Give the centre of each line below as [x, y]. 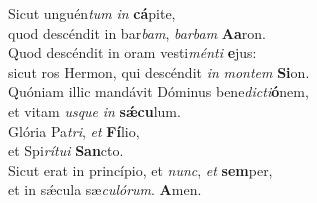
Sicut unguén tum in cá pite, [92, 13]
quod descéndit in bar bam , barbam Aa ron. [137, 32]
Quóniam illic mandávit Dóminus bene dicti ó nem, [158, 91]
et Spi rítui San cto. [66, 150]
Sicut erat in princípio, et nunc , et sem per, [140, 169]
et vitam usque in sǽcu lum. [94, 110]
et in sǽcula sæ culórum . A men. [105, 189]
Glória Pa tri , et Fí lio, [74, 130]
